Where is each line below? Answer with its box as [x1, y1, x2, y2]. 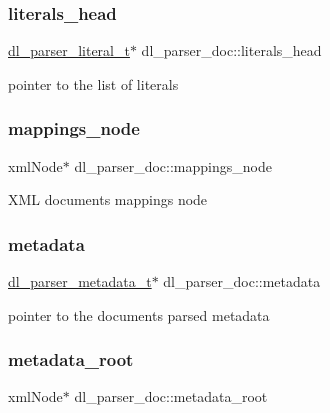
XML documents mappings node [8, 189, 208, 210]
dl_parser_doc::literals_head [141, 40, 322, 61]
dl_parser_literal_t [8, 40, 130, 61]
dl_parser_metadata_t [8, 271, 152, 292]
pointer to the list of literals [8, 73, 179, 94]
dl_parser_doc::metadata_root [74, 386, 268, 407]
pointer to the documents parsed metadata [8, 304, 270, 325]
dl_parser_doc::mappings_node [74, 155, 272, 176]
